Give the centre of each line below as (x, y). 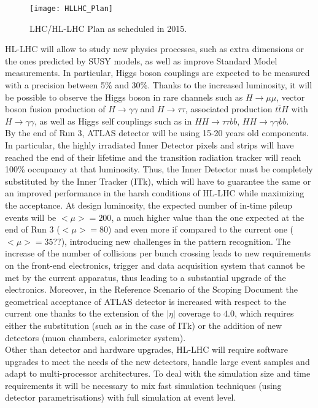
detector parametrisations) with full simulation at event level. (121, 397)
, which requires (264, 313)
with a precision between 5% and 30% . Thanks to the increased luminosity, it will (159, 85)
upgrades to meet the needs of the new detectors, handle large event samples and (157, 361)
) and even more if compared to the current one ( (201, 229)
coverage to (200, 313)
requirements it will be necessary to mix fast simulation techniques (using (143, 385)
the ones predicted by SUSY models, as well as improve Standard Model (141, 60)
